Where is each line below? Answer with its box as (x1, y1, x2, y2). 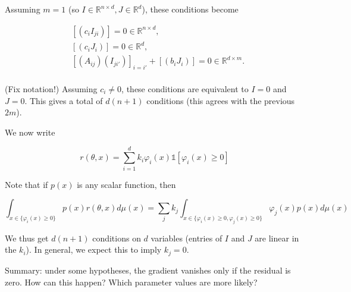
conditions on (92, 231, 141, 244)
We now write (5, 125, 55, 138)
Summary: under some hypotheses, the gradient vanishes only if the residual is (5, 263, 291, 276)
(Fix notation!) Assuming (5, 83, 98, 95)
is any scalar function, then (77, 178, 176, 190)
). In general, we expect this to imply (26, 243, 162, 256)
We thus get (5, 231, 49, 244)
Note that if (5, 178, 48, 190)
